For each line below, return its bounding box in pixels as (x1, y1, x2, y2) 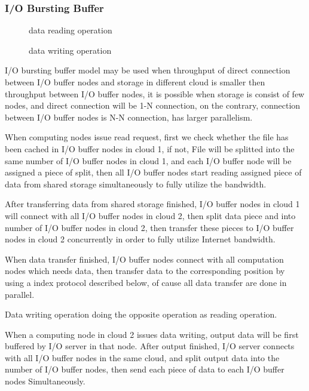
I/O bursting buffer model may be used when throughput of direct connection (5, 64, 290, 76)
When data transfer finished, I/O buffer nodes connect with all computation (5, 253, 284, 265)
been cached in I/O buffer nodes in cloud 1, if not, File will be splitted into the (5, 142, 295, 155)
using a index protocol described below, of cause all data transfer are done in (5, 276, 287, 288)
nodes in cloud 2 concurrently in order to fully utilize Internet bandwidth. (5, 233, 276, 245)
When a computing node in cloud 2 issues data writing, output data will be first (5, 328, 299, 340)
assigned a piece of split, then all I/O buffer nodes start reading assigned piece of (5, 166, 302, 178)
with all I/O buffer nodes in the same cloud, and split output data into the (5, 351, 280, 364)
